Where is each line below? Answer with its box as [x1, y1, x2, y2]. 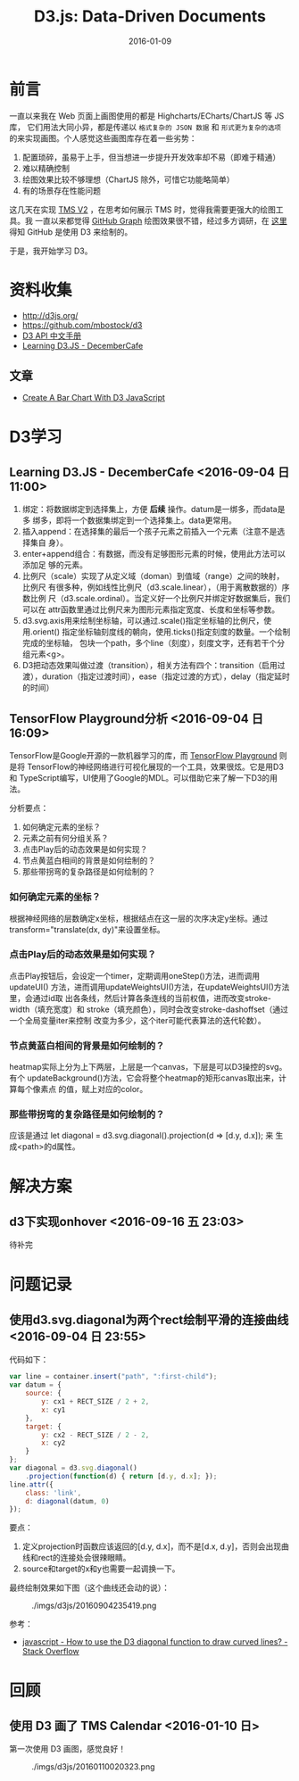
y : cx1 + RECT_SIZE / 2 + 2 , [41, 1397, 150, 1406]
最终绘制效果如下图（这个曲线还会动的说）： [9, 1582, 170, 1594]
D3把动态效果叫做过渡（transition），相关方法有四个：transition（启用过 [21, 660, 286, 671]
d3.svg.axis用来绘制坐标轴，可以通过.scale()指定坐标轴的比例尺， [21, 616, 264, 626]
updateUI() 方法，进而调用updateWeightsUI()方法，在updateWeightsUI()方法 [9, 982, 290, 992]
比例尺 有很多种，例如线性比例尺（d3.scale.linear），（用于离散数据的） [21, 582, 283, 592]
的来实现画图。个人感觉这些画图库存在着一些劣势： [9, 132, 197, 144]
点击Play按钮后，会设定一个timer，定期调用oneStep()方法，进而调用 [9, 970, 261, 981]
